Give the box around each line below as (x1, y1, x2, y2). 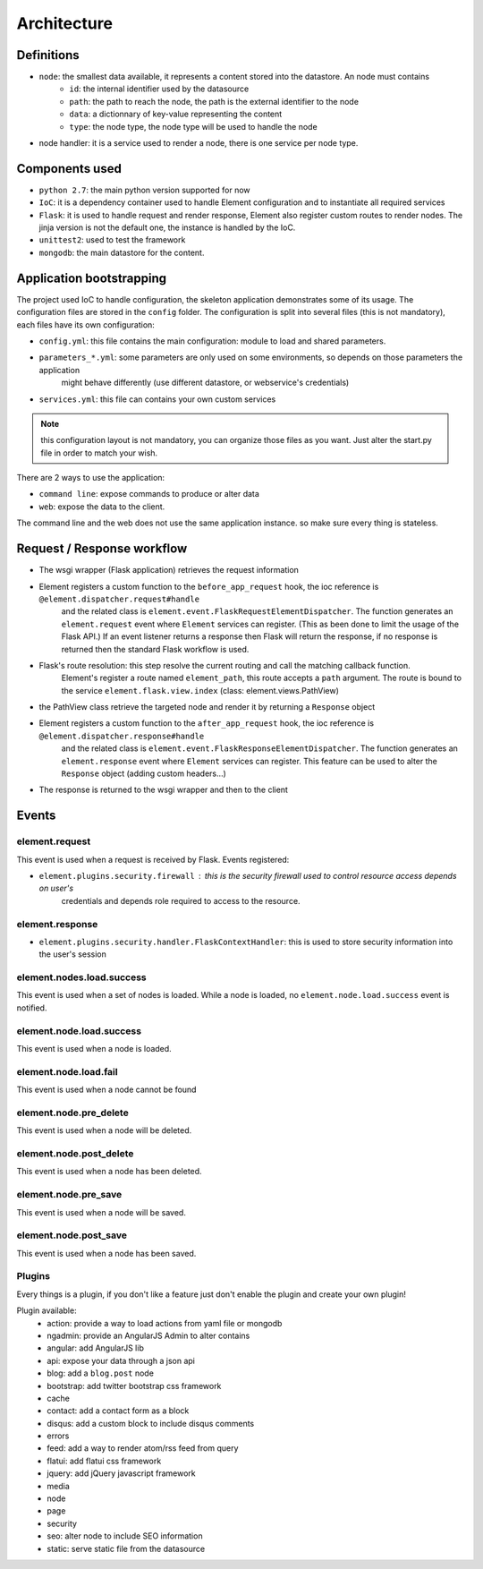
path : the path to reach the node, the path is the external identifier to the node (69, 96, 360, 107)
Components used (16, 161, 123, 176)
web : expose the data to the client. (38, 501, 165, 512)
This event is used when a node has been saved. (16, 1248, 197, 1258)
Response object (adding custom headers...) (61, 768, 227, 779)
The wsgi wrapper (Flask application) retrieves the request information (38, 565, 300, 576)
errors (47, 1430, 70, 1441)
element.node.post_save (16, 1229, 127, 1241)
